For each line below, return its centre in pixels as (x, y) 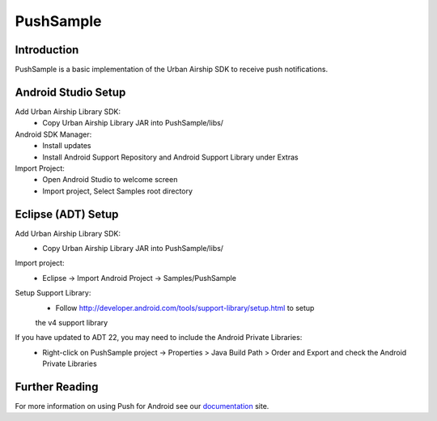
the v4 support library (72, 322)
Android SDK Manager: (53, 134)
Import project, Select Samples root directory (118, 191)
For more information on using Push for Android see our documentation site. (142, 406)
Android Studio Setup (70, 92)
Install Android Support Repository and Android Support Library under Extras (170, 157)
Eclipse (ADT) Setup (67, 214)
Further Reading (57, 387)
